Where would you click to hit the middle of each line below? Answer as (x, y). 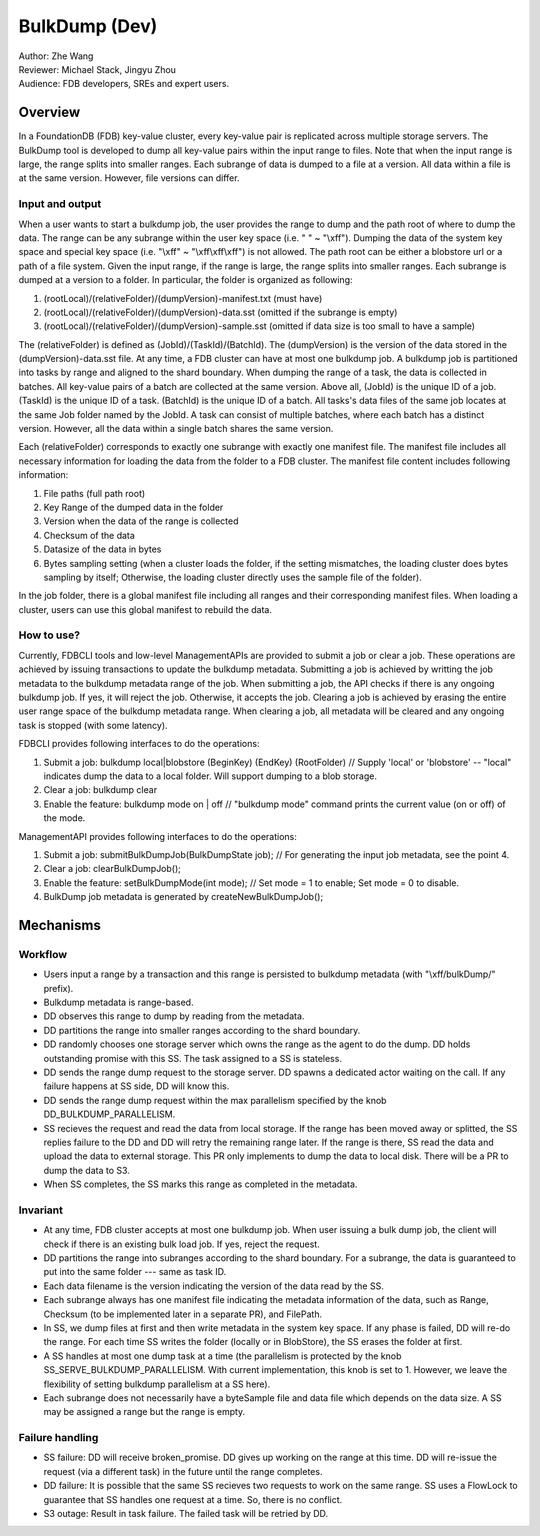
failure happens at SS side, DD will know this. (136, 1086)
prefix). (58, 988)
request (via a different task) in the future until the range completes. (183, 1471)
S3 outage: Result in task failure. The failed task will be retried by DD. (186, 1514)
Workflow (43, 954)
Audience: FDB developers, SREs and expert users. (124, 84)
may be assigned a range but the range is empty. (144, 1412)
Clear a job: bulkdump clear (100, 790)
